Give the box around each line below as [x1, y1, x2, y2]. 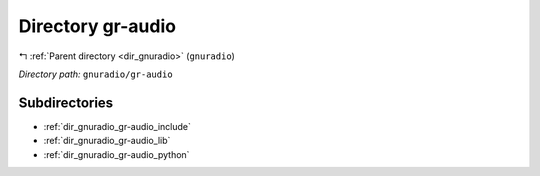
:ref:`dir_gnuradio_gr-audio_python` [43, 148, 190, 160]
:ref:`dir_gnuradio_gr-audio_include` [43, 120, 192, 132]
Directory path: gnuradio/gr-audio [18, 68, 174, 80]
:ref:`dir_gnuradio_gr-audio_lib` [43, 135, 171, 147]
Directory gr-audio [18, 15, 177, 37]
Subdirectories [18, 94, 114, 111]
